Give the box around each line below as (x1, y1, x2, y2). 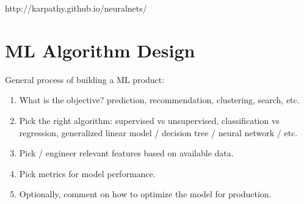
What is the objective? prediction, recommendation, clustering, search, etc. (19, 93, 300, 106)
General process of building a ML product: (5, 73, 165, 86)
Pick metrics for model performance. (19, 167, 156, 180)
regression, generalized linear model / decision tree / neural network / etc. (19, 126, 298, 139)
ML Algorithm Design (5, 37, 195, 62)
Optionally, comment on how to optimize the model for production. (19, 188, 272, 200)
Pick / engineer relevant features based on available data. (19, 147, 234, 159)
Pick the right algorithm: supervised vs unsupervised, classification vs (19, 114, 280, 126)
